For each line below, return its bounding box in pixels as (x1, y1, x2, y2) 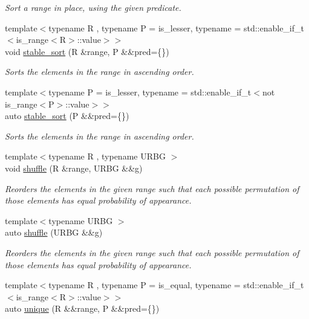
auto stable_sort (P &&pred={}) (5, 109, 129, 122)
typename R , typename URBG (48, 150, 166, 163)
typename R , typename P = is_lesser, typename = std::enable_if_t (48, 21, 304, 34)
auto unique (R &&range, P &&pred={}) (5, 302, 160, 315)
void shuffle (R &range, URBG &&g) (5, 161, 143, 174)
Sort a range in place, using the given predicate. (5, 1, 181, 13)
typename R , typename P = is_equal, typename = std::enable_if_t (48, 279, 304, 291)
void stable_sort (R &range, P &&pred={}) (5, 45, 169, 57)
